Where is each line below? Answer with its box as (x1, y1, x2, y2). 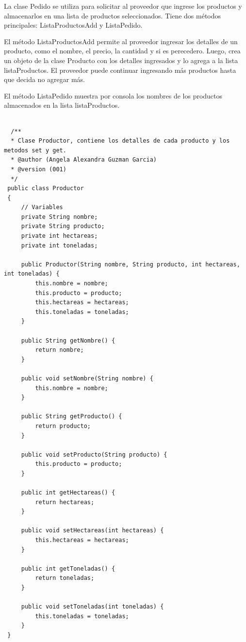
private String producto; (21, 223, 105, 230)
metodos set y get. (4, 147, 66, 154)
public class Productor (7, 185, 84, 192)
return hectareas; (35, 498, 95, 506)
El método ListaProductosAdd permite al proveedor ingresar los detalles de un (4, 36, 238, 46)
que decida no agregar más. (4, 74, 85, 84)
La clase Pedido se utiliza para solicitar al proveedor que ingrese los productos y (4, 1, 242, 11)
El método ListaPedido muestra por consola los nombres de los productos (4, 90, 223, 100)
